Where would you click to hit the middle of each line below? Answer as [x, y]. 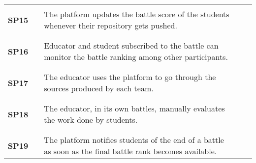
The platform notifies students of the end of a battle [134, 140]
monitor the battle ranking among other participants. [136, 57]
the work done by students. [91, 120]
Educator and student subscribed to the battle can [131, 45]
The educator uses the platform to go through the [130, 77]
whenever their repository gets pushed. [111, 25]
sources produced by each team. [99, 88]
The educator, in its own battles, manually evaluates [134, 108]
